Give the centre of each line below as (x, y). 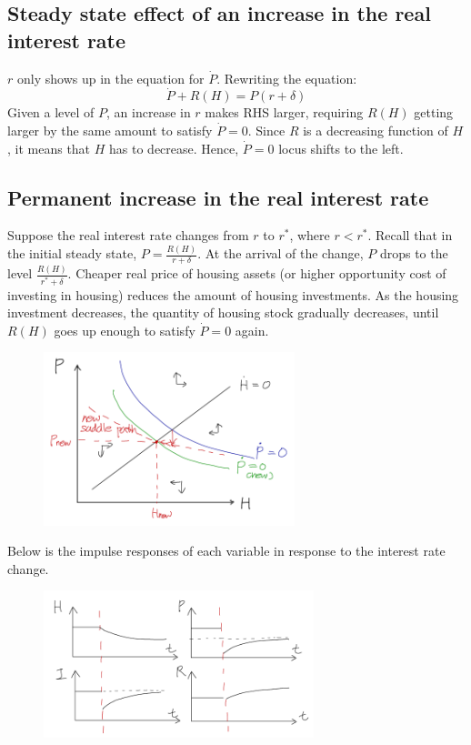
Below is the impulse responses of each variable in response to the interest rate (226, 551)
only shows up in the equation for (110, 78)
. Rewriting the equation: (287, 78)
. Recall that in (410, 235)
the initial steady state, (72, 253)
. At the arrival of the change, (281, 253)
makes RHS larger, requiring (284, 112)
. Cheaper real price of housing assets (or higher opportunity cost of (257, 273)
